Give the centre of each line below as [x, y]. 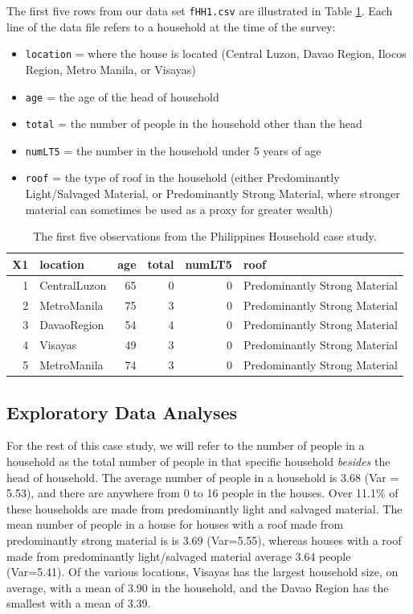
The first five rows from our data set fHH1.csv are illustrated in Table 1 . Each [200, 10]
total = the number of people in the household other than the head [194, 124]
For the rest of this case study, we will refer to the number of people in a [186, 445]
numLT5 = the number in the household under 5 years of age [173, 150]
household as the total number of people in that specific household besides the [198, 462]
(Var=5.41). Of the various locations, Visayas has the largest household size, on [202, 572]
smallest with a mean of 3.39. [79, 603]
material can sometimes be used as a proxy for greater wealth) [179, 209]
